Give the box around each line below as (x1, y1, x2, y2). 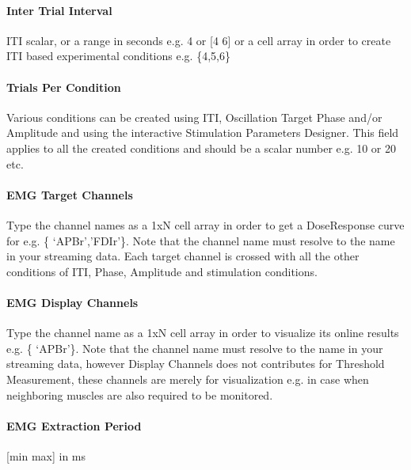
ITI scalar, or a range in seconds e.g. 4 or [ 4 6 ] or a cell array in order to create (6, 32, 391, 48)
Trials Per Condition (6, 78, 121, 95)
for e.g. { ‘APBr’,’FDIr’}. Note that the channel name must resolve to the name (6, 232, 395, 248)
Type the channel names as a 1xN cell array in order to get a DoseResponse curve (6, 216, 405, 233)
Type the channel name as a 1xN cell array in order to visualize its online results (6, 324, 399, 341)
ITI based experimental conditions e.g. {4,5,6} (6, 47, 230, 64)
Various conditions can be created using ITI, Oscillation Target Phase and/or (6, 108, 382, 125)
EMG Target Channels (6, 186, 133, 203)
